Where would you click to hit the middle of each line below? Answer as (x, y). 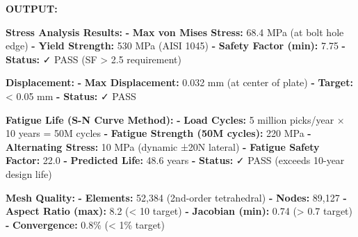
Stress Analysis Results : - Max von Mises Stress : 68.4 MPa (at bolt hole (175, 32)
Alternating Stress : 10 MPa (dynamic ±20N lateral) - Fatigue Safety (163, 146)
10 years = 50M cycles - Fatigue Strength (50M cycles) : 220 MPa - (158, 133)
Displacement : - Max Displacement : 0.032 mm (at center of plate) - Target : (179, 82)
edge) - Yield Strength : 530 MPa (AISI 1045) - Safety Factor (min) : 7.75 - (176, 46)
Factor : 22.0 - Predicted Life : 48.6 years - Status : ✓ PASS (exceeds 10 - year (175, 160)
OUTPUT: (32, 8)
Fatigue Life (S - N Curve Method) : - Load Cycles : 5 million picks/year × (175, 119)
